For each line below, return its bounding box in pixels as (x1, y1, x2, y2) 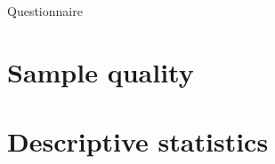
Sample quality (7, 53, 194, 90)
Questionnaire (7, 2, 83, 20)
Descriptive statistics (7, 123, 269, 160)
